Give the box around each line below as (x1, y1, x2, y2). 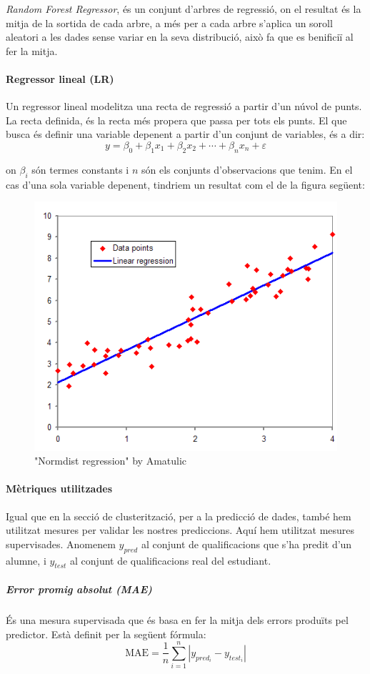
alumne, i (6, 552, 46, 568)
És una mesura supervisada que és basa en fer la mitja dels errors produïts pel (6, 612, 349, 627)
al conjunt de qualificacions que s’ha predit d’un (141, 536, 352, 551)
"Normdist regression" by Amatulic (34, 453, 187, 468)
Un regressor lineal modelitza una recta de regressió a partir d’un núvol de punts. (6, 99, 362, 114)
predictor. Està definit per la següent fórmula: (6, 626, 206, 641)
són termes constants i (31, 162, 129, 177)
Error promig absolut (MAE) (6, 581, 152, 596)
